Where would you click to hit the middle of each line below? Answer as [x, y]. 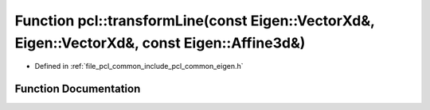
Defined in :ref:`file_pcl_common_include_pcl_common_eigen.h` [139, 66]
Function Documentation [78, 89]
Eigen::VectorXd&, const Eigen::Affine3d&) [160, 43]
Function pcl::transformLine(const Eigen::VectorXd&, [195, 21]
